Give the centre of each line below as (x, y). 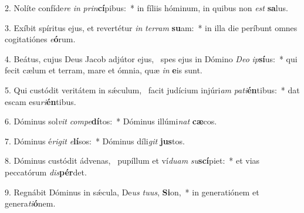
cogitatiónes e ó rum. (40, 39)
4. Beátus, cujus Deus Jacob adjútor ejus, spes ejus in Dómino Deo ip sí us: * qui (151, 58)
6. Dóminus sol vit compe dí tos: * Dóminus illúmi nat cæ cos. (111, 121)
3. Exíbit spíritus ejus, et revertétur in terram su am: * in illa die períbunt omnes (151, 27)
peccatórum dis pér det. (46, 172)
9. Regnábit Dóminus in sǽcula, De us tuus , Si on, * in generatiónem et (132, 192)
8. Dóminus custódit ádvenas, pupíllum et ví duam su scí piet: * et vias (132, 160)
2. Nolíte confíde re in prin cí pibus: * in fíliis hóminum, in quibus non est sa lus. (146, 8)
